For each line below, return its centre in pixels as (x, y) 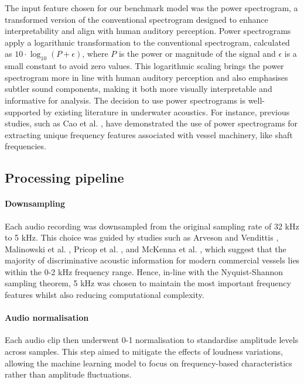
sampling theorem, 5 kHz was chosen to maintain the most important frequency (148, 283)
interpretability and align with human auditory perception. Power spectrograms (148, 31)
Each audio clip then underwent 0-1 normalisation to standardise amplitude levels (152, 340)
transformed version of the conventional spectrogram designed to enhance (136, 19)
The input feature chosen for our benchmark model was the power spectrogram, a (151, 8)
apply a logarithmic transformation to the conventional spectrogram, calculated (147, 42)
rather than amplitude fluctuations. (68, 374)
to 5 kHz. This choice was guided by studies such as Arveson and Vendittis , (142, 237)
